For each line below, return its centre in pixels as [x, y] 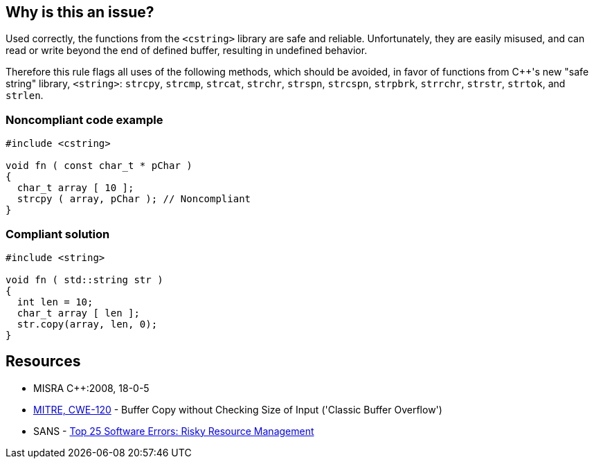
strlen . [25, 96]
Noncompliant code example [84, 119]
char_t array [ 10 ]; [75, 188]
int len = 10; [55, 302]
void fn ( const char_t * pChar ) [99, 166]
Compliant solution [58, 234]
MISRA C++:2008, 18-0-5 [91, 388]
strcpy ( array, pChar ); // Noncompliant [134, 199]
